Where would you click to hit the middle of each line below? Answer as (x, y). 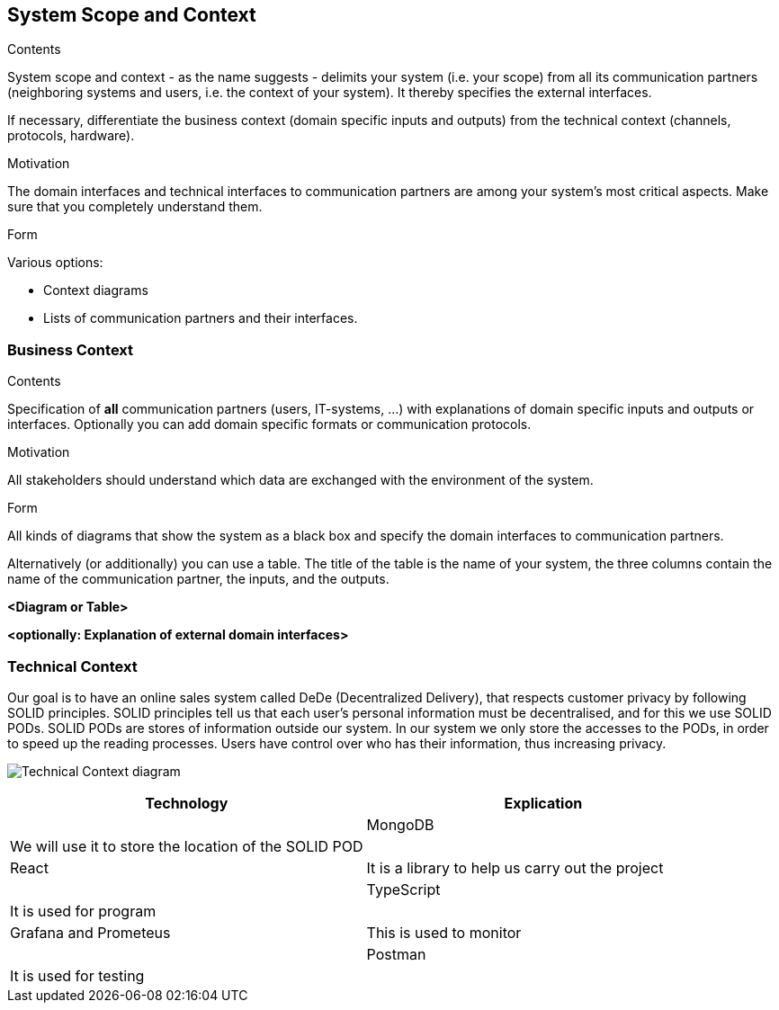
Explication (543, 803)
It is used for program (83, 911)
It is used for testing (77, 975)
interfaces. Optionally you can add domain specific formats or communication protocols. (269, 425)
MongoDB (400, 824)
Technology (187, 803)
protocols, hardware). (71, 136)
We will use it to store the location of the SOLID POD (187, 846)
